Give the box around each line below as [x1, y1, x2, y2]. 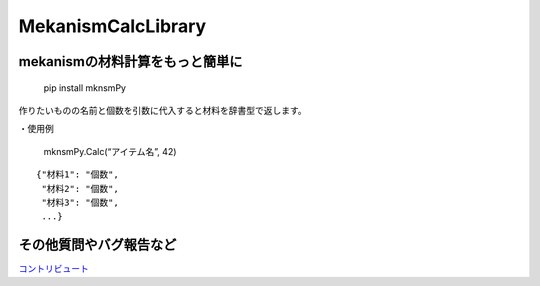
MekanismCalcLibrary [18, 15, 207, 37]
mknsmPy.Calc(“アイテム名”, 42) [43, 145, 177, 157]
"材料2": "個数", [41, 183, 119, 194]
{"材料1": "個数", [36, 169, 119, 180]
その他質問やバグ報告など [18, 236, 177, 254]
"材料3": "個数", [41, 196, 119, 208]
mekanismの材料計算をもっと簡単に [18, 53, 243, 70]
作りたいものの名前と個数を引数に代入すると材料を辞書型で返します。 [18, 104, 307, 116]
